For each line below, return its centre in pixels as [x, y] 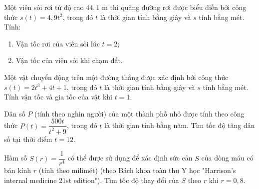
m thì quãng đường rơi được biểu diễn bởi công [174, 7]
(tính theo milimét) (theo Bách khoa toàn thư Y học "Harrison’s [137, 170]
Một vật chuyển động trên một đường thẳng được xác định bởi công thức [116, 77]
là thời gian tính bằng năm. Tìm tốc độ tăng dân [180, 125]
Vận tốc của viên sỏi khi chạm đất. [69, 60]
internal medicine [30, 180]
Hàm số [16, 158]
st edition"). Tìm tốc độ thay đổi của [123, 180]
